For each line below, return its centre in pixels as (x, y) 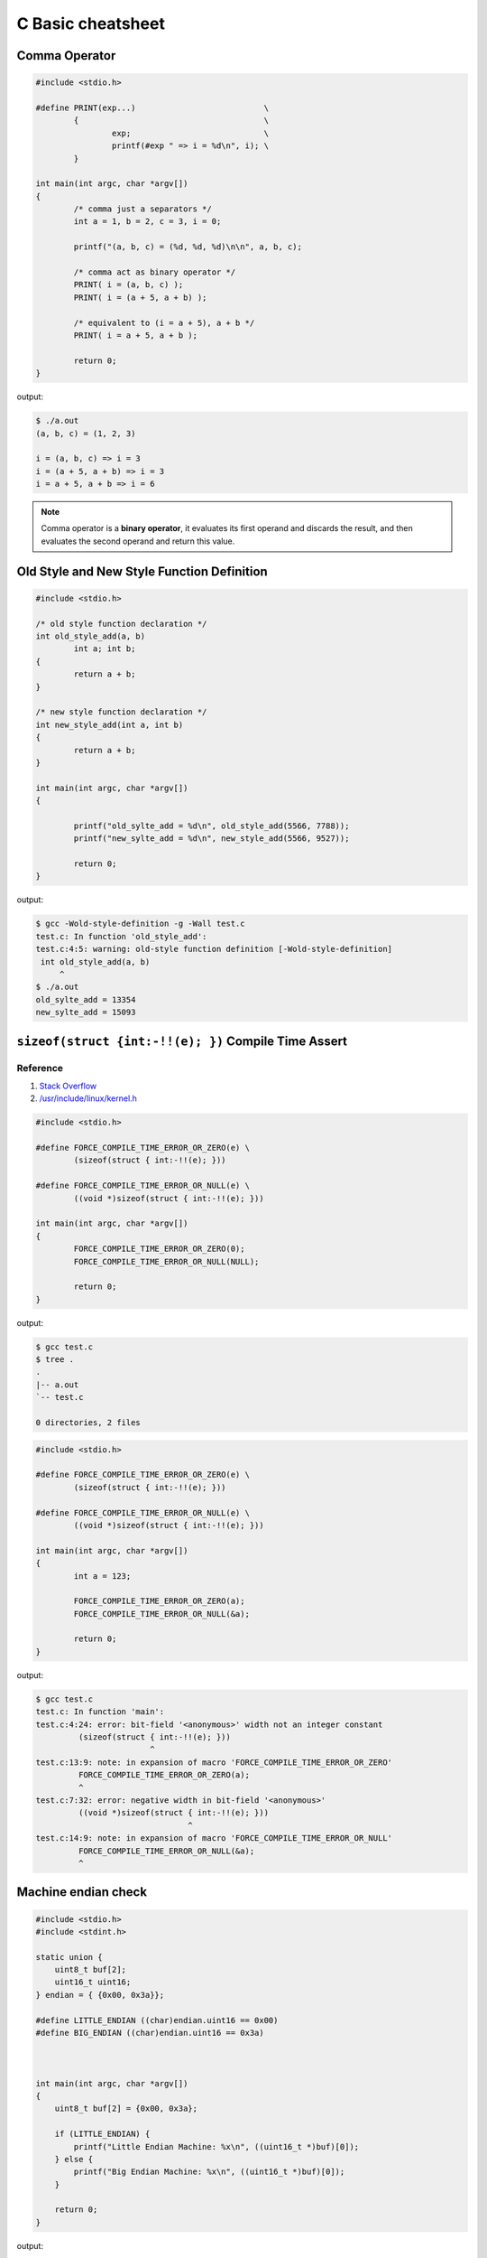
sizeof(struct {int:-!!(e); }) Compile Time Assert (182, 1041)
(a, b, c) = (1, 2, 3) (86, 433)
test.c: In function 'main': (100, 1712)
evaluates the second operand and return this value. (138, 541)
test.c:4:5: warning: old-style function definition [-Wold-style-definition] (214, 949)
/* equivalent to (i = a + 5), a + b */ (164, 322)
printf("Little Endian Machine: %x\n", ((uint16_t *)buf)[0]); (216, 2146)
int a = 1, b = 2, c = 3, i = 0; (147, 222)
